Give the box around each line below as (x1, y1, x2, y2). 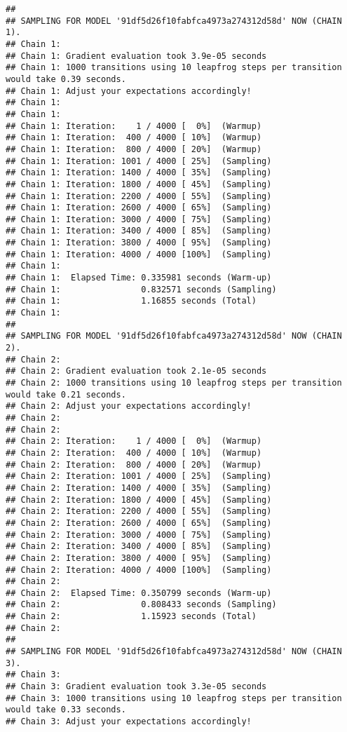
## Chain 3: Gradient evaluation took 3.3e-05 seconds (6, 682, 267, 692)
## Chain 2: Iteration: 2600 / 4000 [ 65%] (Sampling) (6, 517, 272, 528)
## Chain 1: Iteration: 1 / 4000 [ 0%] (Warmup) (6, 121, 262, 131)
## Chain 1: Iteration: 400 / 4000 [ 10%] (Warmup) (6, 133, 262, 143)
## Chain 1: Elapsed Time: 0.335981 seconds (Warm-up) (6, 273, 272, 283)
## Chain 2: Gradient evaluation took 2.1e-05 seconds (6, 366, 267, 377)
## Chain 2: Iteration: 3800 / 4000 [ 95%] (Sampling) (6, 553, 272, 563)
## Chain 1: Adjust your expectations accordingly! (6, 86, 252, 96)
